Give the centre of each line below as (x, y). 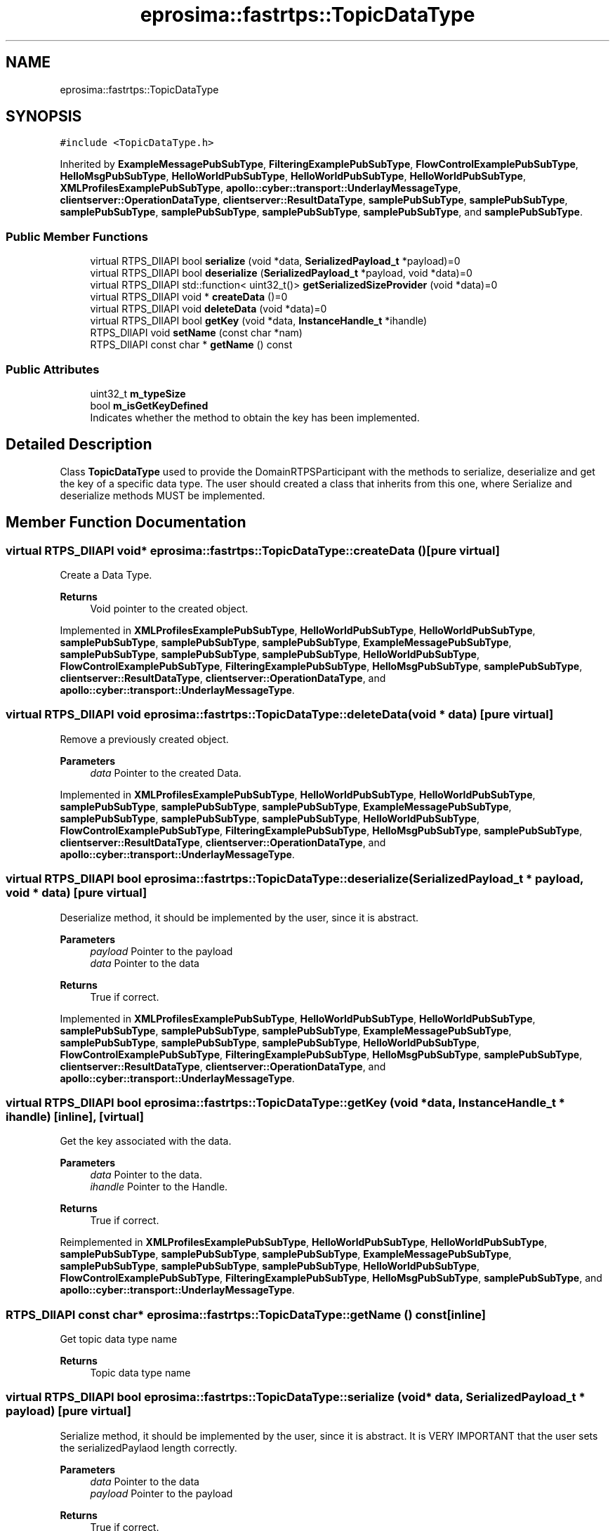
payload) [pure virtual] (68, 1411)
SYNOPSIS (44, 117)
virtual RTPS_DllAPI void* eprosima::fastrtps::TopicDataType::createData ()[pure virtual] (253, 550)
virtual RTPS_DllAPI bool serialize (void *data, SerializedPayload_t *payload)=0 (275, 261)
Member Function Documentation (126, 523)
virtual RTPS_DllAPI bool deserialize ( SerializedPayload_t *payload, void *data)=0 (281, 273)
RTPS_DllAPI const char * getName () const (191, 345)
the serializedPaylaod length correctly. (148, 1447)
